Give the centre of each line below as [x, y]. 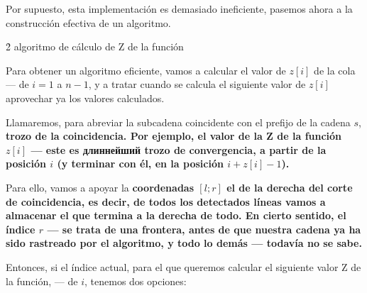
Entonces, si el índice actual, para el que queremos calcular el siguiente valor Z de [183, 266]
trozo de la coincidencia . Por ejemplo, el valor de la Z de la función [174, 136]
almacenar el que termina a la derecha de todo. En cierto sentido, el [176, 215]
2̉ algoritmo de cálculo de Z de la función [95, 46]
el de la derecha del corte [290, 187]
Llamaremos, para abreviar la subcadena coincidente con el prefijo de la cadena [178, 122]
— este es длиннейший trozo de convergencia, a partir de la [179, 149]
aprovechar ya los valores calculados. [85, 98]
